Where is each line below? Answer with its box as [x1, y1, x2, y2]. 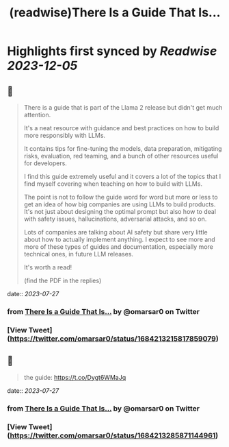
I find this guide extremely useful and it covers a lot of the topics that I [23, 173, 221, 180]
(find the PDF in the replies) [23, 276, 102, 285]
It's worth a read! [23, 263, 72, 271]
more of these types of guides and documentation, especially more [23, 243, 213, 251]
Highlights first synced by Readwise [7, 43, 217, 59]
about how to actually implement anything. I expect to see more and [23, 235, 215, 243]
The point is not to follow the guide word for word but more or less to [23, 193, 218, 201]
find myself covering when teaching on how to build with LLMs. [23, 180, 203, 188]
